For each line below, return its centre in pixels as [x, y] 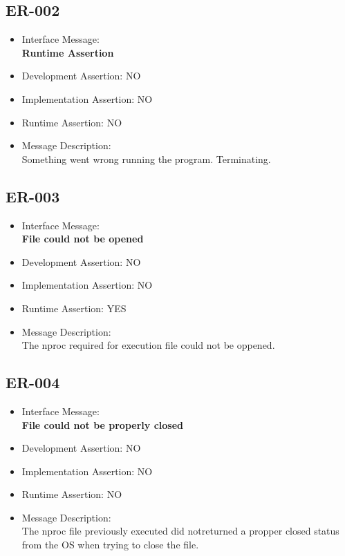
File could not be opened [83, 239]
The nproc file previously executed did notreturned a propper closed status [180, 531]
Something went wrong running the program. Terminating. [146, 159]
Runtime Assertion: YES [74, 308]
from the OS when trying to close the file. [110, 545]
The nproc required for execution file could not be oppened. [148, 345]
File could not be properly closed [102, 424]
